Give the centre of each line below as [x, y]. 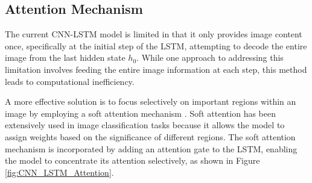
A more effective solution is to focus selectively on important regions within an [151, 101]
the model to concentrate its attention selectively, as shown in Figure [132, 160]
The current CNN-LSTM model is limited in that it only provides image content [154, 34]
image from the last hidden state [65, 57]
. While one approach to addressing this [210, 57]
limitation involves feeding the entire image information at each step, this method [156, 69]
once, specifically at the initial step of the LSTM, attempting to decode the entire [156, 45]
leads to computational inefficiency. [70, 81]
